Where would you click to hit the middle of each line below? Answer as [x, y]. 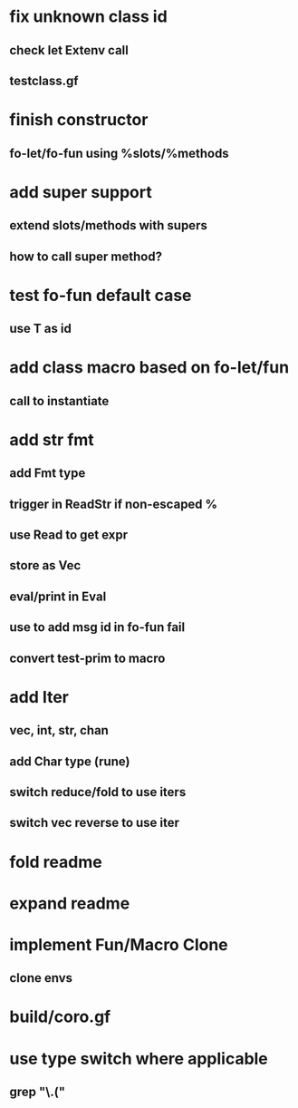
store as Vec [45, 565]
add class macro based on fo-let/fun [149, 368]
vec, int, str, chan [59, 730]
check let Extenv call [69, 50]
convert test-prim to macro [87, 658]
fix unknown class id [88, 17]
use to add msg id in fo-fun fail [97, 627]
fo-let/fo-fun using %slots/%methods [119, 153]
